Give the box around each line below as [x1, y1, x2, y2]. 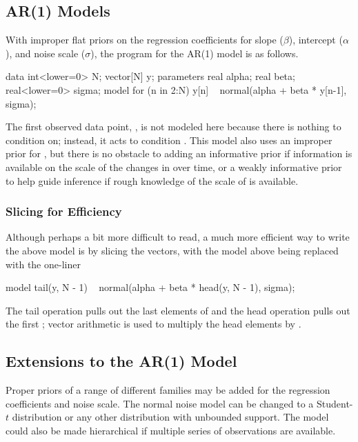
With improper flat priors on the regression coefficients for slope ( [6, 32, 284, 47]
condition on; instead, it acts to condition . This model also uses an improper [6, 132, 332, 147]
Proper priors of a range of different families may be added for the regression [6, 383, 330, 397]
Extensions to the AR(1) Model [6, 350, 237, 372]
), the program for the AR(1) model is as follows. [90, 46, 299, 60]
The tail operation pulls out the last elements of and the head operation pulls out [6, 303, 350, 317]
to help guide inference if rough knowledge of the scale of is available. [6, 173, 299, 188]
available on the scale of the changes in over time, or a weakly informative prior [6, 159, 342, 174]
